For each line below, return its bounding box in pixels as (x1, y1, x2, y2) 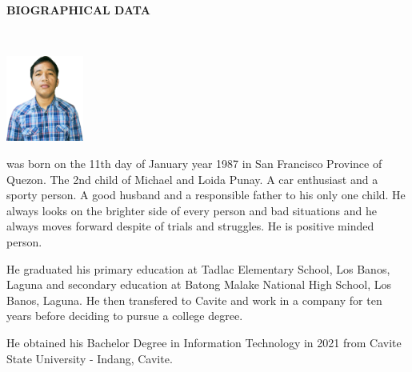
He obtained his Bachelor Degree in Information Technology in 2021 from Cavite (6, 334, 402, 350)
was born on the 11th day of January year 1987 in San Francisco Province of (6, 155, 382, 172)
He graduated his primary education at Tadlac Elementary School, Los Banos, (6, 260, 390, 277)
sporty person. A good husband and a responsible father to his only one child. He (6, 186, 406, 203)
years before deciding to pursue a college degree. (6, 307, 243, 324)
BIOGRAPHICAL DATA (6, 2, 150, 18)
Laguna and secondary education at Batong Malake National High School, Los (6, 276, 392, 293)
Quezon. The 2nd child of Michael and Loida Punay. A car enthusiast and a (6, 170, 378, 187)
